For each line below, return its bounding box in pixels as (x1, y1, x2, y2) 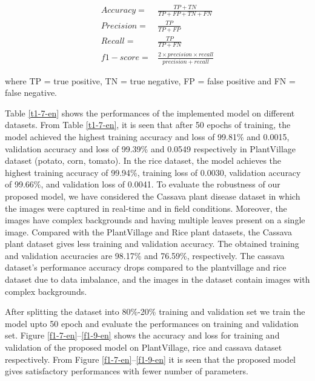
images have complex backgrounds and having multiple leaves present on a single (5, 214, 305, 226)
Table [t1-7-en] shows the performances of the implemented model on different (5, 106, 295, 119)
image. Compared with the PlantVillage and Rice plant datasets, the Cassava (5, 225, 292, 238)
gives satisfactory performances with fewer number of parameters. (5, 365, 248, 377)
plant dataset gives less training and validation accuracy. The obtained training (5, 237, 299, 250)
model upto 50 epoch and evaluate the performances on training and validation (5, 317, 299, 329)
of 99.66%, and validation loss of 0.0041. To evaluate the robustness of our (5, 178, 280, 190)
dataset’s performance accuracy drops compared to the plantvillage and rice (5, 261, 287, 274)
